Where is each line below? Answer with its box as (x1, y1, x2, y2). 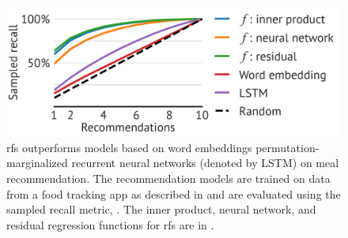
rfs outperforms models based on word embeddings (6, 139, 252, 155)
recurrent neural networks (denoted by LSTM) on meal (71, 154, 339, 171)
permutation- (255, 139, 320, 155)
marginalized (6, 154, 68, 171)
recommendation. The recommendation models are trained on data (6, 169, 331, 186)
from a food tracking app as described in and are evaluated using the (6, 185, 341, 202)
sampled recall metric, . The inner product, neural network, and (6, 201, 316, 218)
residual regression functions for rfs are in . (6, 216, 214, 232)
